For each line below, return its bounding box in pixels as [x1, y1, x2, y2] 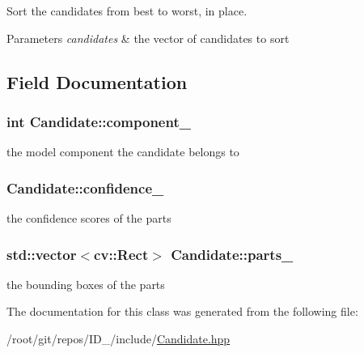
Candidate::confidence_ [6, 177, 164, 198]
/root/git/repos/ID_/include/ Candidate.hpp [6, 330, 231, 347]
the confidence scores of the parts [6, 210, 171, 226]
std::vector [6, 244, 77, 264]
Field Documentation [6, 69, 188, 94]
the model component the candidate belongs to [6, 143, 239, 160]
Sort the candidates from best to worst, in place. [6, 2, 248, 19]
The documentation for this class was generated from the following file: [6, 303, 358, 320]
